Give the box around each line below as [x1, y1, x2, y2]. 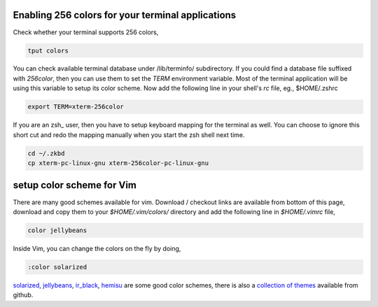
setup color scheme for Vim [13, 179, 136, 192]
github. [13, 291, 34, 299]
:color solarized [27, 263, 87, 271]
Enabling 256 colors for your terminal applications [13, 9, 237, 21]
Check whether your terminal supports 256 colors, [13, 28, 159, 36]
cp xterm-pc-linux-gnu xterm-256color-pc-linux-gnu [27, 159, 209, 167]
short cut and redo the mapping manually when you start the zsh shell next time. [13, 130, 245, 139]
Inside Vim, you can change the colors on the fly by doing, [13, 244, 181, 252]
